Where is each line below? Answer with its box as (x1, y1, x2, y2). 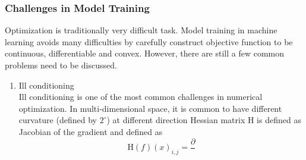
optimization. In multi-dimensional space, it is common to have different (18, 102, 282, 114)
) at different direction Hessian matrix (106, 114, 245, 126)
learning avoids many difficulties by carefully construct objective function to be (5, 35, 293, 48)
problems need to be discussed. (5, 59, 117, 71)
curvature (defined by (18, 114, 97, 126)
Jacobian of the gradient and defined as (18, 125, 163, 137)
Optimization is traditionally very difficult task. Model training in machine (5, 24, 277, 36)
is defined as (257, 114, 301, 126)
